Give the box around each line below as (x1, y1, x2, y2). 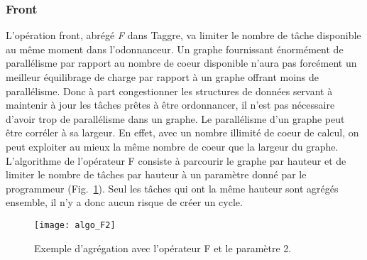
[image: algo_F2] (34, 220, 116, 230)
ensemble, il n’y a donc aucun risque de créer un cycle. (6, 195, 243, 210)
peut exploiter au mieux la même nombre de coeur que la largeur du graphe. (6, 139, 339, 153)
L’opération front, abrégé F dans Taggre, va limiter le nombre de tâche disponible (6, 28, 361, 43)
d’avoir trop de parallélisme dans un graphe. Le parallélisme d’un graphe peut (6, 111, 345, 126)
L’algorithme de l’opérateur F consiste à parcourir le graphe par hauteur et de (6, 153, 346, 168)
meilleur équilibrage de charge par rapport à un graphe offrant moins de (6, 70, 319, 84)
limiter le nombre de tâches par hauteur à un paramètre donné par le (6, 167, 307, 182)
